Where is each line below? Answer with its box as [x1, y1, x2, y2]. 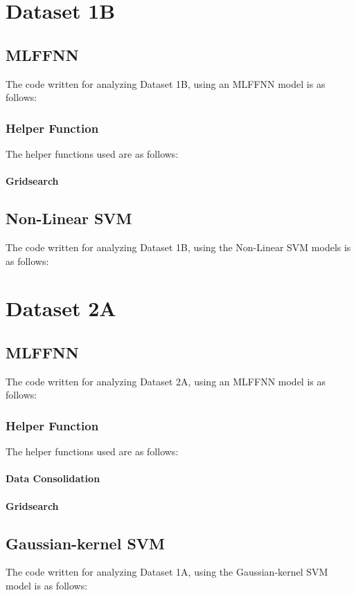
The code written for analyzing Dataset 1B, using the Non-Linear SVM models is [6, 239, 351, 254]
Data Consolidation [6, 471, 100, 486]
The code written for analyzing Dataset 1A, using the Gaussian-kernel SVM [6, 565, 328, 579]
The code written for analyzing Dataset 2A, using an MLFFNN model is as [6, 374, 326, 388]
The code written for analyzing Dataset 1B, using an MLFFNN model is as [6, 76, 326, 91]
